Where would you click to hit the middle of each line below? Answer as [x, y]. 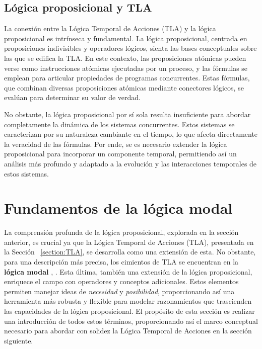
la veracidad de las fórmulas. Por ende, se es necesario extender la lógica [116, 144]
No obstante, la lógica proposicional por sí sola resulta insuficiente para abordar [127, 114]
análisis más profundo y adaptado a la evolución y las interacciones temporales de [130, 163]
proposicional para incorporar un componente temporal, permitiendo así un [120, 154]
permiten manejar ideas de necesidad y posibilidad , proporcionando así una [119, 291]
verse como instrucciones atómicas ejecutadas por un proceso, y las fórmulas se [126, 68]
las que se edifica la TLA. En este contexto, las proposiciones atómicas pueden [125, 58]
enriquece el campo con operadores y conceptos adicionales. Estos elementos [121, 281]
